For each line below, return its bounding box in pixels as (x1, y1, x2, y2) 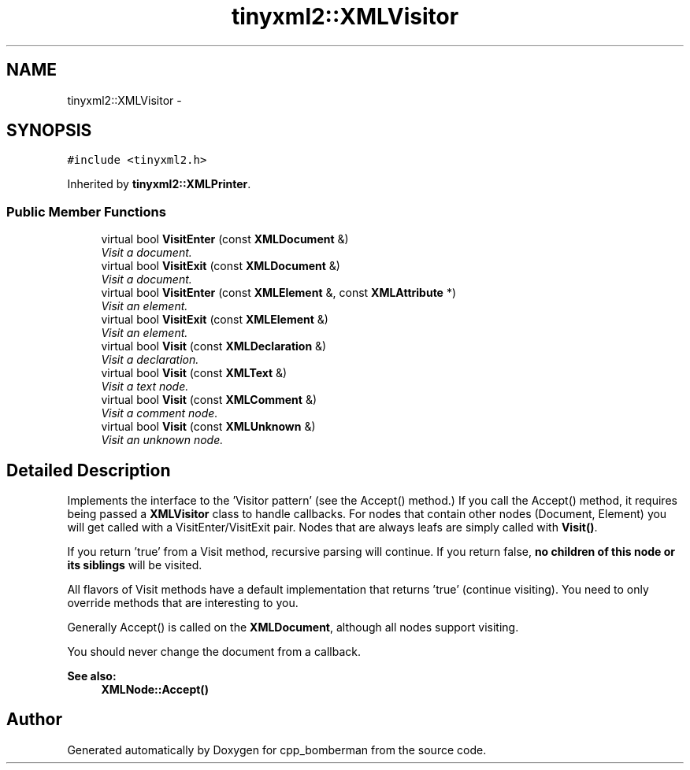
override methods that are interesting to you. (67, 596, 299, 610)
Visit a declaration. (101, 353, 199, 367)
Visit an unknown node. (101, 433, 224, 447)
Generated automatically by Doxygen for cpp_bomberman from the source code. (67, 742, 487, 757)
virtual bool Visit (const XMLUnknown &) (101, 420, 316, 434)
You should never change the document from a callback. (67, 645, 361, 659)
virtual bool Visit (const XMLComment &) (101, 393, 317, 407)
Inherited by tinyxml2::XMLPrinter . (67, 177, 251, 191)
